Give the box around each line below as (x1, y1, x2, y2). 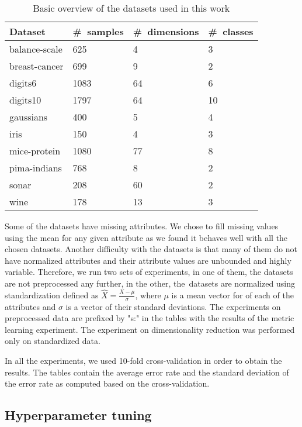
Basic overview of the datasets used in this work (33, 1, 230, 15)
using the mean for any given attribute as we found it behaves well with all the (5, 231, 288, 243)
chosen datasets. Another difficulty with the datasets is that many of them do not (5, 243, 297, 255)
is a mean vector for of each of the (171, 288, 294, 301)
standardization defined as (5, 288, 99, 301)
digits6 (9, 76, 37, 89)
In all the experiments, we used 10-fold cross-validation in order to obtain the (5, 354, 282, 366)
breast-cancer (9, 59, 64, 73)
